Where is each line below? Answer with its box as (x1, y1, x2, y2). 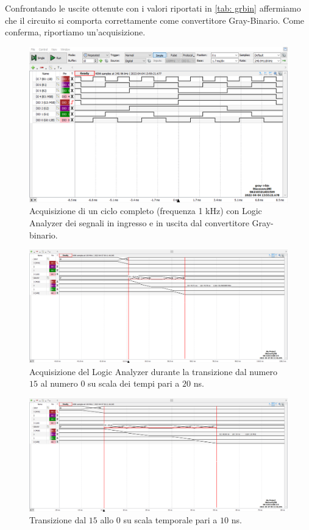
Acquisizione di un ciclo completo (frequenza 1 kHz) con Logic (29, 204, 262, 217)
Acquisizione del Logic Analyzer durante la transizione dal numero (29, 365, 277, 378)
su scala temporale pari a (123, 514, 218, 526)
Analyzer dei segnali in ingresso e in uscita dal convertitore (29, 217, 249, 229)
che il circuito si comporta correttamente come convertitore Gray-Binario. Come (5, 13, 305, 26)
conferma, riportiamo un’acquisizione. (5, 26, 146, 38)
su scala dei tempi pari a (88, 377, 180, 390)
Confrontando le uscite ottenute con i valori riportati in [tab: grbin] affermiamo (5, 2, 301, 14)
